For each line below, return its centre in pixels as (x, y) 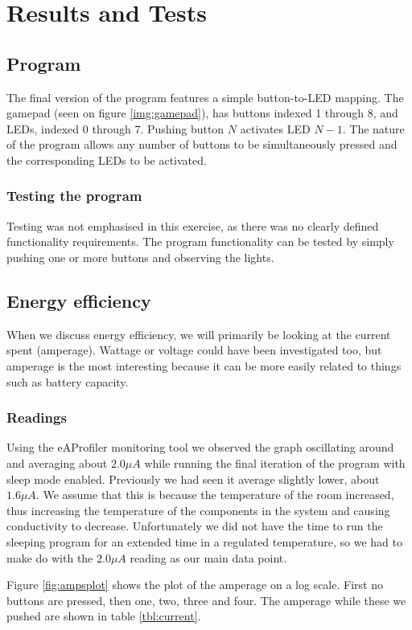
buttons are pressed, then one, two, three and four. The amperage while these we (206, 600)
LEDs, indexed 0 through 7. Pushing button (115, 128)
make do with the (50, 557)
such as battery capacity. (68, 381)
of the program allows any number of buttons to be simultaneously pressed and (202, 144)
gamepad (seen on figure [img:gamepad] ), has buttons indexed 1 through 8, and (202, 113)
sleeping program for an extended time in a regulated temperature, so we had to (204, 541)
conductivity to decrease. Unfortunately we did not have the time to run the (195, 526)
